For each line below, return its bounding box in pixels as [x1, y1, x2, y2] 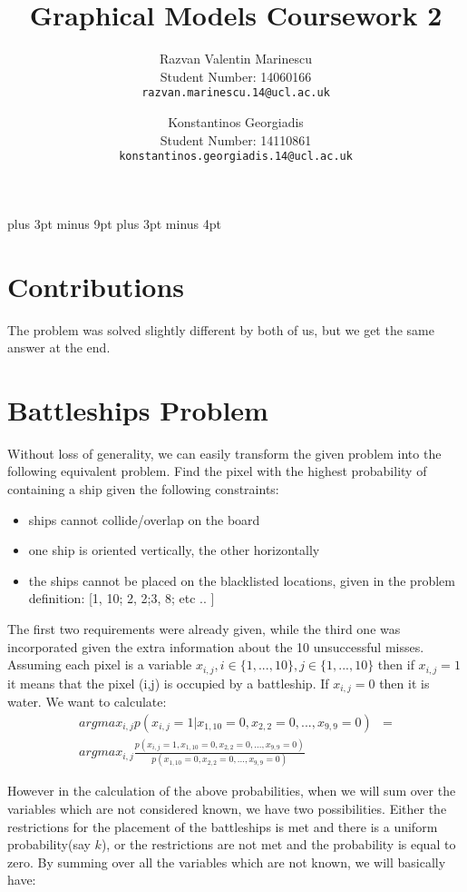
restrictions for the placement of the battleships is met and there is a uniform [7, 817, 438, 836]
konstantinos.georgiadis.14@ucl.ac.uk [119, 150, 353, 164]
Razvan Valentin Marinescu [160, 49, 312, 68]
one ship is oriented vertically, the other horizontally [28, 540, 320, 560]
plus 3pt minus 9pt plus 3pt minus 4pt [7, 213, 221, 233]
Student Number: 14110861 [160, 130, 312, 149]
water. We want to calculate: [7, 692, 167, 711]
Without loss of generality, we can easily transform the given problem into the [7, 443, 442, 462]
